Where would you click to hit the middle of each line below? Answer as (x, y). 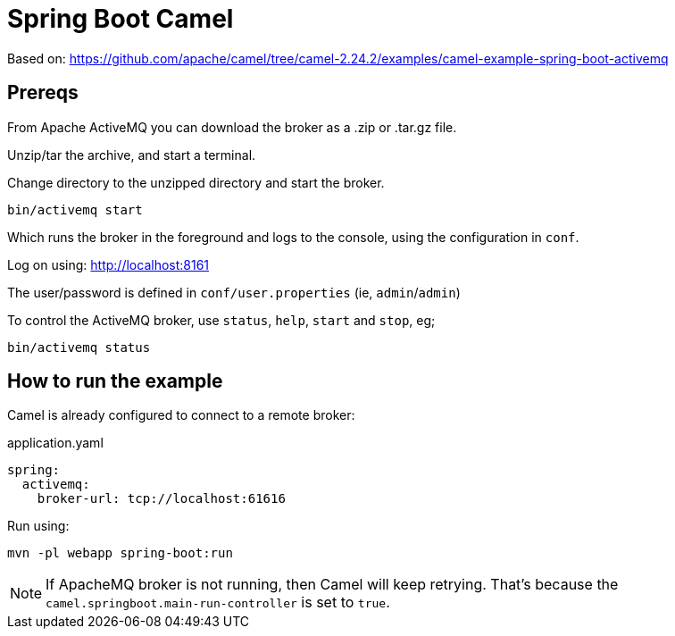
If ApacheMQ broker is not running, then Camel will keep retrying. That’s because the (332, 585)
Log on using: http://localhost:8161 (108, 264)
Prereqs (43, 93)
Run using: (38, 526)
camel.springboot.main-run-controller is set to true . (218, 603)
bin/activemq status (79, 347)
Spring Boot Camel (121, 19)
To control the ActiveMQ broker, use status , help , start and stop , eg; (221, 320)
